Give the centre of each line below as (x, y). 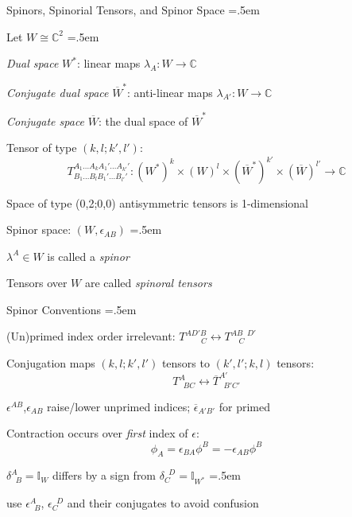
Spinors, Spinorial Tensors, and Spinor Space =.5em (133, 10)
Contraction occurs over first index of (97, 433)
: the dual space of (143, 121)
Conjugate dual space (58, 92)
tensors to (186, 363)
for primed (244, 406)
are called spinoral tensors (148, 283)
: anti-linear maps (170, 92)
